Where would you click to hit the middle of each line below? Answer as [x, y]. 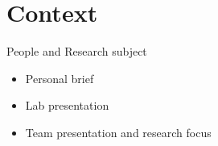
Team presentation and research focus [118, 132]
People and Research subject [77, 51]
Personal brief [60, 78]
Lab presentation [67, 105]
